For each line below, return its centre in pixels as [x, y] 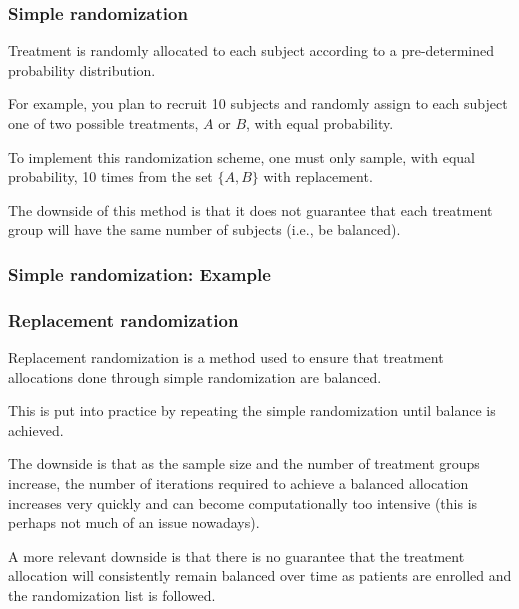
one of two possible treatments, [103, 123]
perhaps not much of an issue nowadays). [134, 522]
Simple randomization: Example [139, 273]
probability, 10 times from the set [110, 176]
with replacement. [318, 176]
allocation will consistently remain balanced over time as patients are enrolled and [260, 575]
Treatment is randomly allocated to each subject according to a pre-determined [251, 50]
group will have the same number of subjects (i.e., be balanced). [204, 229]
